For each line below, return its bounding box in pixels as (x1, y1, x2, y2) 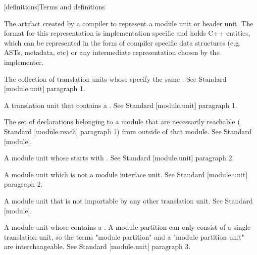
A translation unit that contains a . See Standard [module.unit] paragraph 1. (4, 100, 237, 110)
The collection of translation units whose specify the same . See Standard (4, 73, 227, 84)
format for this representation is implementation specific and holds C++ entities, (4, 28, 250, 38)
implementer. (4, 56, 44, 67)
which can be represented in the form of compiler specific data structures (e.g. (4, 37, 241, 48)
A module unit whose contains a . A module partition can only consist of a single (4, 222, 251, 232)
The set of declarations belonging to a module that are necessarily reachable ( (4, 116, 240, 127)
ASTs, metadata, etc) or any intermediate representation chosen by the (4, 47, 220, 57)
